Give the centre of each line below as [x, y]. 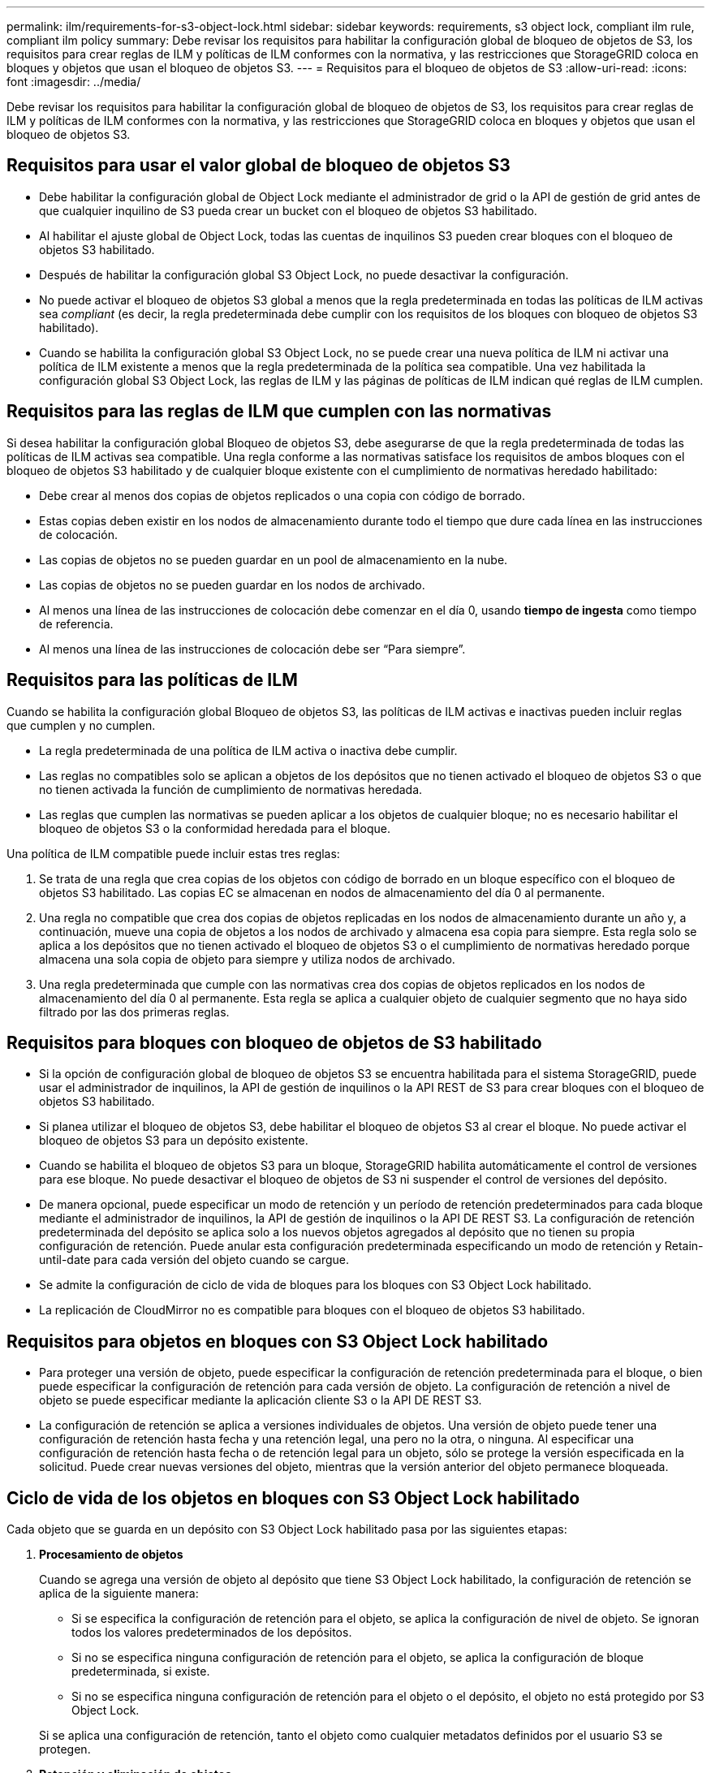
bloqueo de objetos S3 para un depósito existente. [174, 1141]
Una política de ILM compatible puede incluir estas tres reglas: [173, 853]
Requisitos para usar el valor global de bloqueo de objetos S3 [259, 166]
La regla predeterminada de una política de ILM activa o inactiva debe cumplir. [248, 750]
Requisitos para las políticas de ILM [152, 680]
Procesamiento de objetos [111, 1555]
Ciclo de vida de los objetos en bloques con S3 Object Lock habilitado [293, 1498]
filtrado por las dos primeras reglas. [134, 1012]
